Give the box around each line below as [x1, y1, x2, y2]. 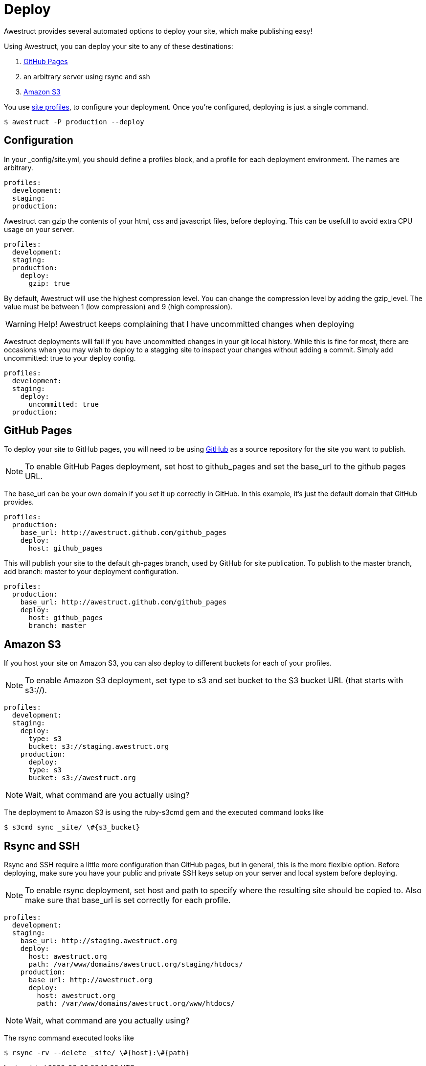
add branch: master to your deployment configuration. [4, 567, 179, 576]
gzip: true [28, 279, 70, 287]
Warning [5, 319, 36, 329]
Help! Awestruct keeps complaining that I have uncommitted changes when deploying [38, 319, 354, 329]
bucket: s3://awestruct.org [28, 774, 136, 782]
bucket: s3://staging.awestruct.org [28, 742, 169, 751]
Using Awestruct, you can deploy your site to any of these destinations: [4, 42, 233, 50]
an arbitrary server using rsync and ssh [23, 72, 150, 81]
